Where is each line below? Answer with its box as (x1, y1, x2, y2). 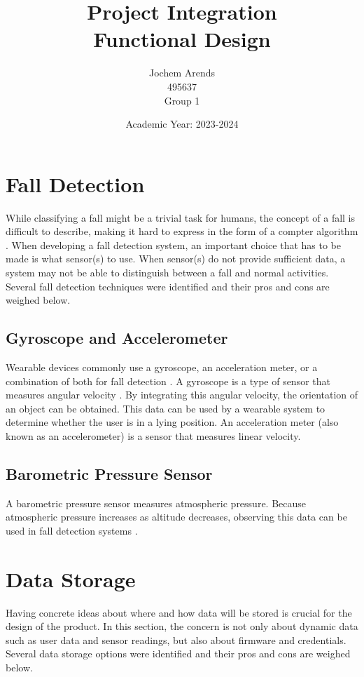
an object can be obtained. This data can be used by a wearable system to (6, 401, 325, 415)
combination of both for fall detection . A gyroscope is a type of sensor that (6, 373, 330, 388)
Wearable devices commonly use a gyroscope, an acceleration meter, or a (6, 359, 318, 374)
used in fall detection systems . (6, 523, 138, 537)
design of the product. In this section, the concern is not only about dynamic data (6, 619, 358, 634)
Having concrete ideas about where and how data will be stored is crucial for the (6, 605, 352, 619)
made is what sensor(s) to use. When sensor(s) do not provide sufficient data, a (6, 251, 346, 266)
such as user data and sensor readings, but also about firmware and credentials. (6, 632, 346, 647)
